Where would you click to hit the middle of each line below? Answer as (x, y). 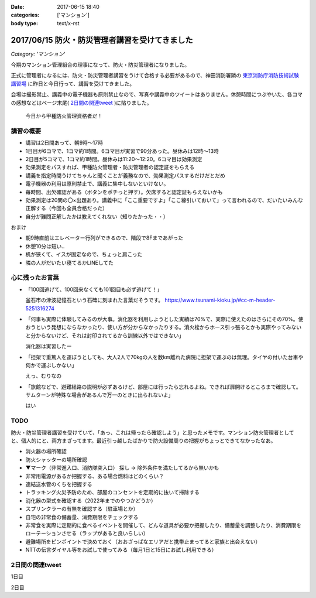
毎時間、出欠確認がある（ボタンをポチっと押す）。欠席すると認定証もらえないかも (124, 192)
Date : (18, 7)
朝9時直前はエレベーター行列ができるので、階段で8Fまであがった (104, 238)
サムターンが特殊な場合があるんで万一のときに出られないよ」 (99, 395)
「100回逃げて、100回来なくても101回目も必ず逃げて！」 (94, 289)
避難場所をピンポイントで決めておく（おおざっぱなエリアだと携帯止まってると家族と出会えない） (143, 541)
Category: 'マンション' (38, 54)
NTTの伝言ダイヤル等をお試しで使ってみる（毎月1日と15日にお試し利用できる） (121, 550)
